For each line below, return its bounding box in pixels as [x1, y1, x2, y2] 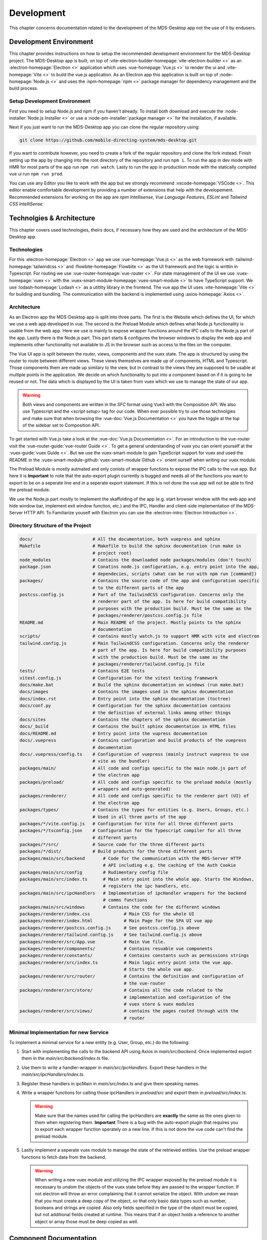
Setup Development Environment [9, 98, 91, 105]
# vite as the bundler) [92, 758, 150, 764]
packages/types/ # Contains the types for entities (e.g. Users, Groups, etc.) [19, 807, 249, 813]
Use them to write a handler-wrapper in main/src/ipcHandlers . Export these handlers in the [21, 1064, 207, 1070]
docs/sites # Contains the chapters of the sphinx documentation [19, 717, 226, 723]
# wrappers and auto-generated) [92, 786, 171, 792]
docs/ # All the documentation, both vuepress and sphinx [19, 536, 221, 542]
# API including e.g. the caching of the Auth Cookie [103, 863, 236, 868]
